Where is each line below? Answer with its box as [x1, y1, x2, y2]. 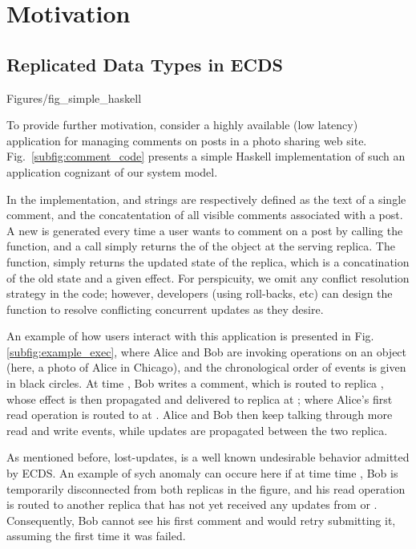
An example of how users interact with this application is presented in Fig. [6, 327, 374, 344]
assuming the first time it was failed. [6, 527, 186, 544]
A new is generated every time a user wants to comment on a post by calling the [6, 222, 403, 238]
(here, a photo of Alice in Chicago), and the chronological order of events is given [6, 359, 406, 376]
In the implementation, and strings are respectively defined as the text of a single [6, 190, 406, 207]
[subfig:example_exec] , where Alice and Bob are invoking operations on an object [6, 343, 407, 360]
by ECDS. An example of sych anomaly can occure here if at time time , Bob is [6, 465, 398, 482]
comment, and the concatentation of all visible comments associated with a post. [6, 206, 403, 223]
